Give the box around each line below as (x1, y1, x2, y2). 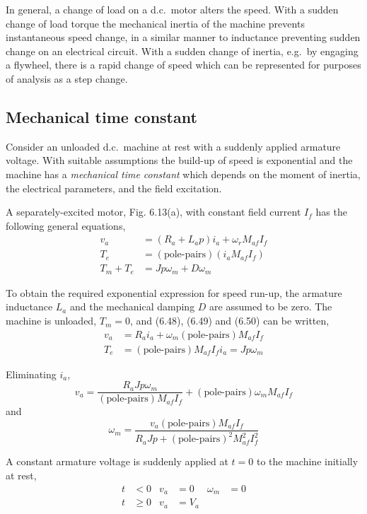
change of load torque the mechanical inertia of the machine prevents (6, 16, 305, 30)
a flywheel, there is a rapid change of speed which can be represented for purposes (6, 57, 361, 72)
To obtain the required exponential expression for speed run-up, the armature (6, 285, 342, 300)
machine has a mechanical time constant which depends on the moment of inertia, (6, 166, 361, 181)
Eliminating (6, 366, 57, 381)
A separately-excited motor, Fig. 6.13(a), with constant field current (6, 204, 301, 219)
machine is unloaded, (6, 313, 97, 328)
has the (315, 204, 347, 219)
